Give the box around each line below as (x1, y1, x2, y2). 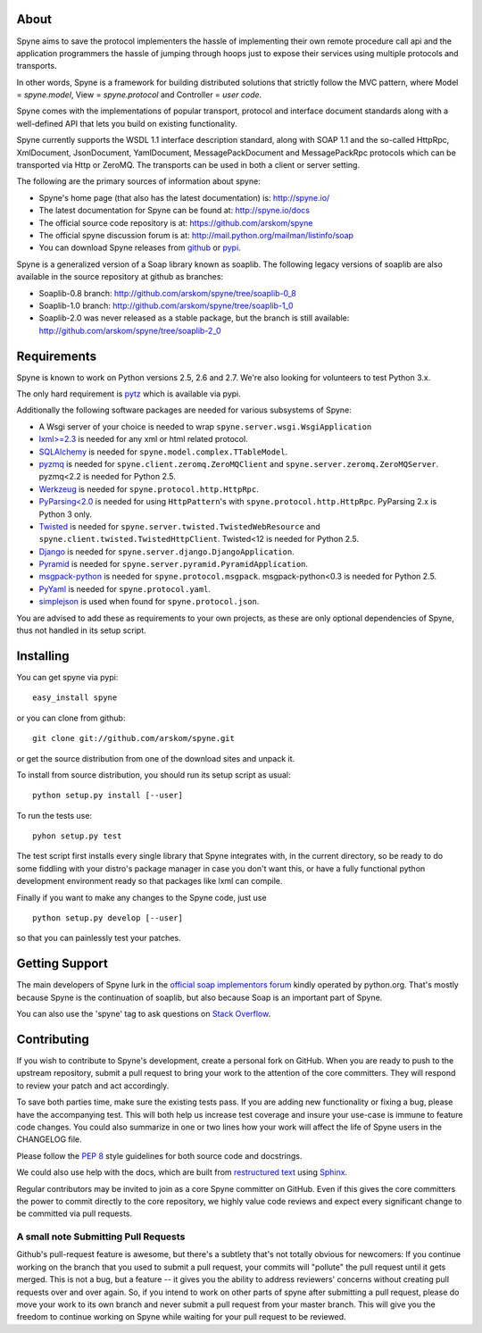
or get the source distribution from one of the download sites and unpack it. (16, 753, 295, 763)
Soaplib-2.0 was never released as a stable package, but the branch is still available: (38, 312, 350, 323)
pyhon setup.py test (32, 831, 122, 841)
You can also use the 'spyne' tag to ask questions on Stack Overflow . (16, 1009, 271, 1020)
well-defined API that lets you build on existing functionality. (16, 118, 237, 129)
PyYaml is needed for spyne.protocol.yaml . (38, 583, 212, 594)
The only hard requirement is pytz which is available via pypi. (16, 388, 241, 399)
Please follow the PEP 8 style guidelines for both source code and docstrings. (16, 1150, 303, 1161)
